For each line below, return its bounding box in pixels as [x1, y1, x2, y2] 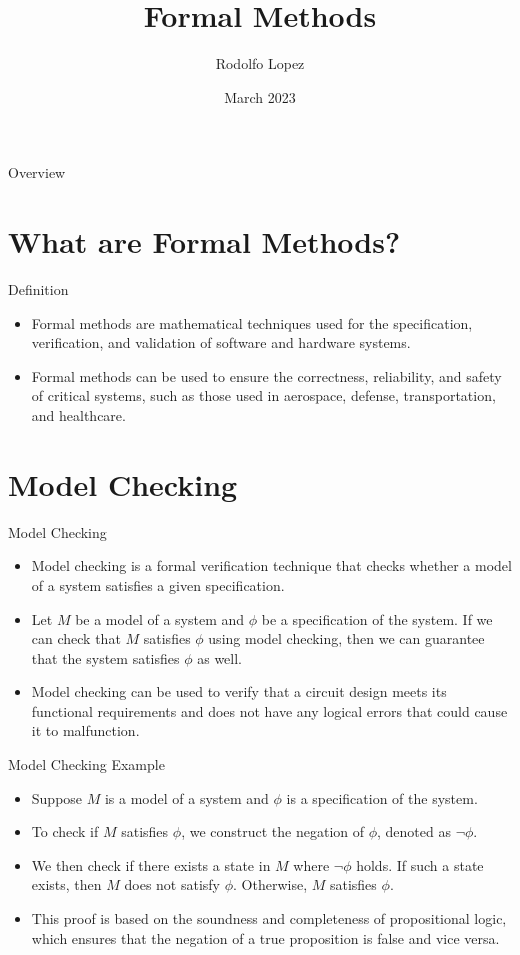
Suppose [31, 787, 83, 808]
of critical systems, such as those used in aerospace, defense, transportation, [31, 385, 496, 406]
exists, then [31, 874, 102, 895]
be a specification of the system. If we [261, 608, 493, 629]
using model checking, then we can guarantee [208, 628, 485, 649]
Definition [8, 279, 69, 300]
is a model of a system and [104, 787, 269, 808]
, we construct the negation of [181, 821, 365, 842]
